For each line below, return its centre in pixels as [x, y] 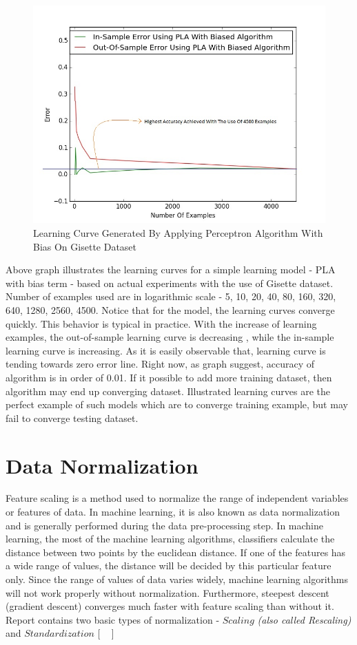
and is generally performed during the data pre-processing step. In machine [165, 525]
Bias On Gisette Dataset [85, 246]
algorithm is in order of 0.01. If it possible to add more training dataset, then [169, 377]
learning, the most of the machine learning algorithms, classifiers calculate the [170, 539]
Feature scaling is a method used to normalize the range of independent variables [177, 498]
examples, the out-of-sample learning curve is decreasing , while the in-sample [170, 337]
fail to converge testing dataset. [72, 417]
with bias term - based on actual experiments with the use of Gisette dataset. [170, 283]
